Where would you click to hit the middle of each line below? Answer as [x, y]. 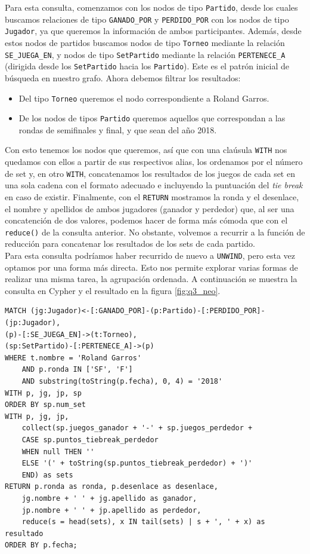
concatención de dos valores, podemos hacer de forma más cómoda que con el [146, 220]
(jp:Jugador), [33, 323]
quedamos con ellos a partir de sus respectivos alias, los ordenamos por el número [154, 162]
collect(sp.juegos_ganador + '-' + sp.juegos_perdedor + [137, 428]
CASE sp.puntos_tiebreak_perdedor [90, 440]
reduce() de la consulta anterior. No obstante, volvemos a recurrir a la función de [155, 232]
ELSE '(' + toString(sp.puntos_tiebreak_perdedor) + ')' [137, 463]
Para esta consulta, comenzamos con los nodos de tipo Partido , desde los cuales [151, 7]
